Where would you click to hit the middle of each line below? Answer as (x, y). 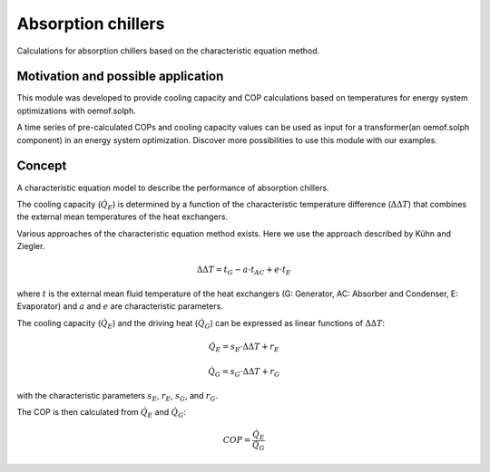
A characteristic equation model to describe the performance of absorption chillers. (173, 188)
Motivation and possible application (120, 77)
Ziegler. (31, 246)
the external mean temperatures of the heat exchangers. (122, 217)
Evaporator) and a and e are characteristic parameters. (120, 306)
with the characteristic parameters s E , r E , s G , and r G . (118, 396)
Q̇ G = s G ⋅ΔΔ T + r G (244, 373)
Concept (42, 166)
